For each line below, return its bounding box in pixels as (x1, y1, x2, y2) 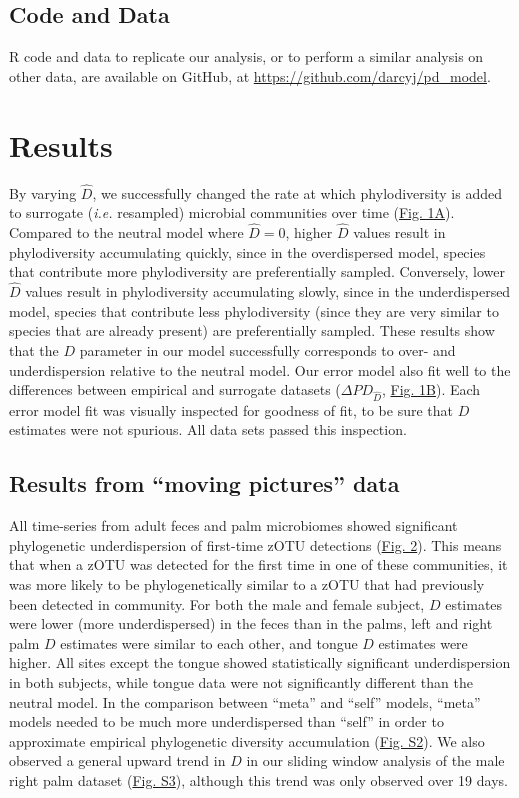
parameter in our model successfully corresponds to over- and (79, 339, 456, 360)
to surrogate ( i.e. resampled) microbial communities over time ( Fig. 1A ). (9, 202, 455, 223)
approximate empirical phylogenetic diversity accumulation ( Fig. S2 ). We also (9, 730, 485, 751)
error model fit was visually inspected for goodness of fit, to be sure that (9, 399, 453, 420)
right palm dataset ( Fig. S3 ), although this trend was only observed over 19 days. (9, 769, 508, 790)
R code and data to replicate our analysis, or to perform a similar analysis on (9, 46, 484, 67)
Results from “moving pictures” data (9, 468, 400, 499)
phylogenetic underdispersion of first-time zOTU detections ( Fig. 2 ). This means (9, 534, 502, 555)
